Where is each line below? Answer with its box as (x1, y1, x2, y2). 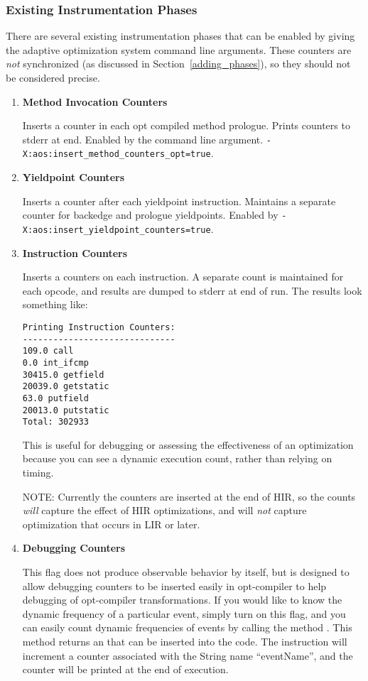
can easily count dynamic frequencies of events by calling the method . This (22, 620, 352, 635)
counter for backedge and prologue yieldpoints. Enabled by (22, 207, 278, 222)
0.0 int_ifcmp (22, 357, 89, 368)
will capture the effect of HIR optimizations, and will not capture (22, 503, 307, 518)
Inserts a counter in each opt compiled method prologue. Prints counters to (22, 118, 350, 133)
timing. (22, 465, 54, 480)
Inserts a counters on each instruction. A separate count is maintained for (22, 269, 344, 284)
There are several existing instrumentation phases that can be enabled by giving (6, 28, 355, 43)
